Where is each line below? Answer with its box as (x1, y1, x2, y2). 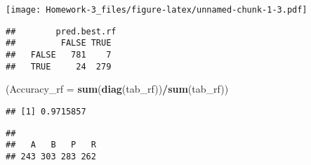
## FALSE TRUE (6, 38, 112, 48)
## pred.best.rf (6, 26, 117, 37)
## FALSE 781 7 (6, 49, 112, 60)
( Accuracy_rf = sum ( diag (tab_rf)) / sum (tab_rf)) (6, 81, 229, 96)
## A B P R (6, 140, 96, 150)
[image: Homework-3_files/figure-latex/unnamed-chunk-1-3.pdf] (6, 5, 307, 15)
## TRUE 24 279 (6, 61, 112, 72)
